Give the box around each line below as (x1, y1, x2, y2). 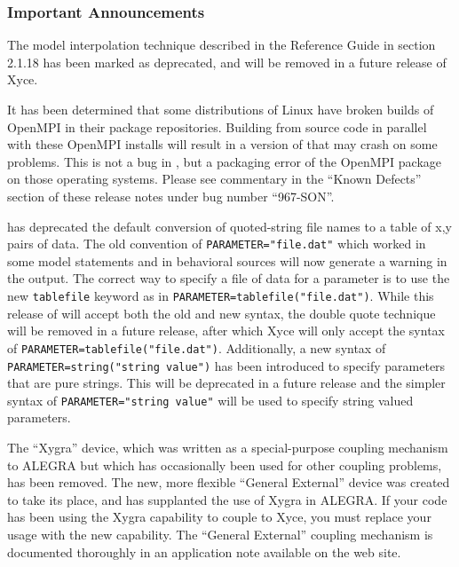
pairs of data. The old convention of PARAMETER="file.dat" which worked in (7, 234, 426, 253)
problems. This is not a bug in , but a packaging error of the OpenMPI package (7, 152, 442, 170)
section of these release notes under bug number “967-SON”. (7, 186, 335, 205)
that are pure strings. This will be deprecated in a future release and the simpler (7, 374, 446, 392)
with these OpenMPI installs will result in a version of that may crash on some (7, 135, 438, 154)
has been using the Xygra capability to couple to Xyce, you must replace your (7, 508, 431, 526)
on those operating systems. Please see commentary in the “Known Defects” (7, 169, 422, 188)
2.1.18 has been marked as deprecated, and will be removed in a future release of (7, 52, 447, 71)
